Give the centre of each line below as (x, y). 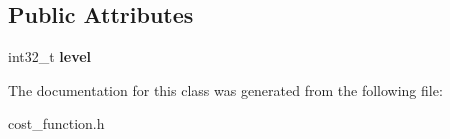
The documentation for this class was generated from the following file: (225, 89)
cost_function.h (56, 123)
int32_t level (50, 56)
